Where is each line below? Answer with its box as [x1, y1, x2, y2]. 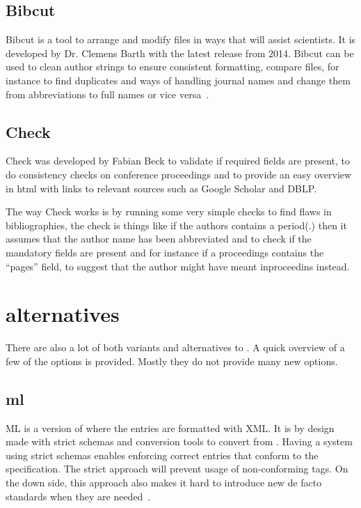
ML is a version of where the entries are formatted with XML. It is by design [6, 420, 335, 435]
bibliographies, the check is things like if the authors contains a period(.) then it [6, 217, 347, 232]
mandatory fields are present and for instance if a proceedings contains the [6, 245, 324, 259]
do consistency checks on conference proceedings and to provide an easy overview [6, 167, 352, 181]
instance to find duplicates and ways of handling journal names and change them [6, 72, 351, 87]
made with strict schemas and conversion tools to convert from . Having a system [6, 434, 353, 449]
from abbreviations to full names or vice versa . [6, 86, 209, 101]
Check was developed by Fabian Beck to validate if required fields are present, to [6, 153, 351, 168]
